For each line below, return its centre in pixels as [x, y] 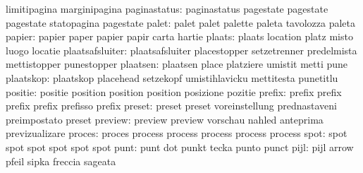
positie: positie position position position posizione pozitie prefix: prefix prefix [174, 91]
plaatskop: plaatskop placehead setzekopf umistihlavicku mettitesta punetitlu [172, 77]
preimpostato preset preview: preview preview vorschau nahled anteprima [165, 119]
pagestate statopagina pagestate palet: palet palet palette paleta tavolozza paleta [181, 22]
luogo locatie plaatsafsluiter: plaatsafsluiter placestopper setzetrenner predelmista [181, 50]
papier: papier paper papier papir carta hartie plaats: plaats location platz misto [179, 36]
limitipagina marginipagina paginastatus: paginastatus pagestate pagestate [167, 8]
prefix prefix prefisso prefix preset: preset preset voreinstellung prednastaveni [171, 106]
